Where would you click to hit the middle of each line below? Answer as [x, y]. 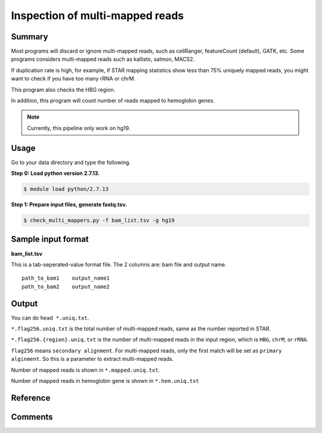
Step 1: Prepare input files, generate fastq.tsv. [69, 205]
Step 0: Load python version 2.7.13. [55, 174]
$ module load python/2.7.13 [66, 189]
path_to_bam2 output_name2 [66, 287]
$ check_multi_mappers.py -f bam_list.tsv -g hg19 [99, 220]
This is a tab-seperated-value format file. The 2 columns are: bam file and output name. [119, 264]
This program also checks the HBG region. [63, 89]
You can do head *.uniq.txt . [50, 318]
